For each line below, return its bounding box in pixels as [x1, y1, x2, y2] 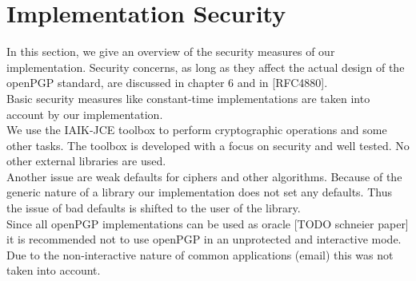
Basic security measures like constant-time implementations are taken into [6, 89, 370, 106]
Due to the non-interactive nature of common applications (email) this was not [6, 246, 394, 263]
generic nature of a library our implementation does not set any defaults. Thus [6, 184, 392, 200]
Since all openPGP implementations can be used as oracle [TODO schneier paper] [6, 215, 409, 232]
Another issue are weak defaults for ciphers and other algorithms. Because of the [6, 168, 402, 184]
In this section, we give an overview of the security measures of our [6, 43, 335, 60]
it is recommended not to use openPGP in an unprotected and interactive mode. [6, 231, 402, 247]
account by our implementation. [6, 105, 163, 122]
